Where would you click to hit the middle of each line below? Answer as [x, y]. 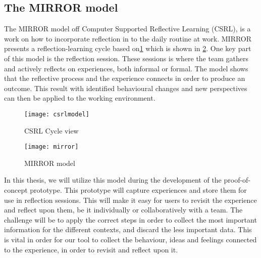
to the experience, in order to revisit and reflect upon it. [91, 249]
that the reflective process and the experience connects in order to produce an [125, 78]
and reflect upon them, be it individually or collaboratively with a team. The [123, 210]
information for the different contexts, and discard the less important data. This [128, 229]
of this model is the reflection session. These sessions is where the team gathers [126, 58]
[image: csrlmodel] [57, 114]
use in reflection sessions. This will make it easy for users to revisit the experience [130, 200]
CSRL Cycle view [51, 130]
